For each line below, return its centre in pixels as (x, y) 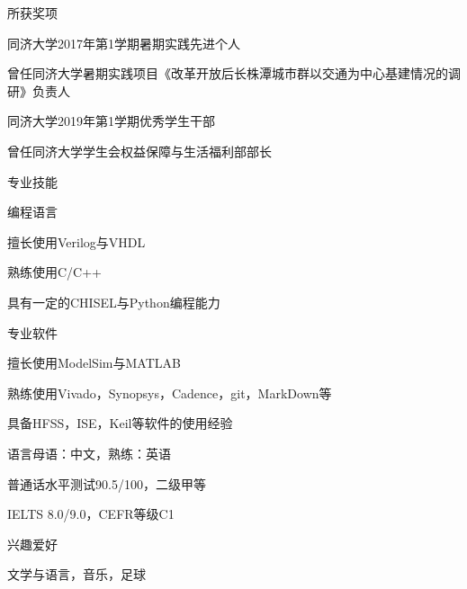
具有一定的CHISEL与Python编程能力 (114, 302)
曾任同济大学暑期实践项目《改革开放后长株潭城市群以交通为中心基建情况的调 (234, 73)
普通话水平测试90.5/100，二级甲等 (107, 483)
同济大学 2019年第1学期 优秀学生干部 (111, 121)
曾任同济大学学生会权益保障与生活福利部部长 (139, 151)
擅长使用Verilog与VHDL (76, 241)
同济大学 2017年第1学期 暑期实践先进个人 (124, 43)
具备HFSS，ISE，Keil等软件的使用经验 (120, 423)
